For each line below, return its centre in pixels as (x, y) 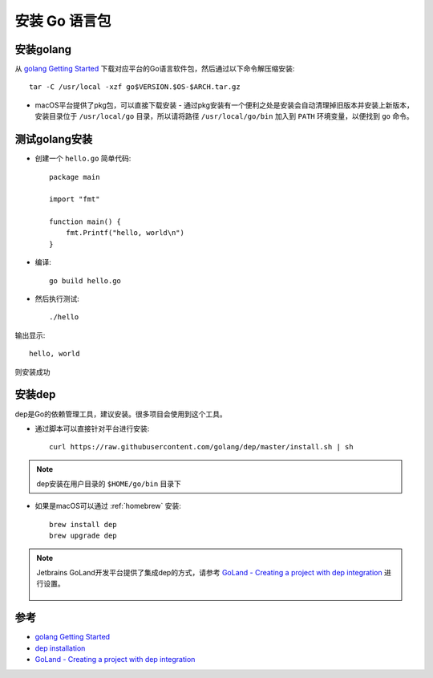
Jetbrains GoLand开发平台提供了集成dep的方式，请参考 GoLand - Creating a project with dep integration (209, 573)
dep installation (60, 648)
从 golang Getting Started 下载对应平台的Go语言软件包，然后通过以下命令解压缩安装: (155, 69)
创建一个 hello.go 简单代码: (83, 158)
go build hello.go (85, 280)
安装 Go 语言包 (63, 21)
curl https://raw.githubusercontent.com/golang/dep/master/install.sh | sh (201, 447)
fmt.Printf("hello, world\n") (125, 233)
